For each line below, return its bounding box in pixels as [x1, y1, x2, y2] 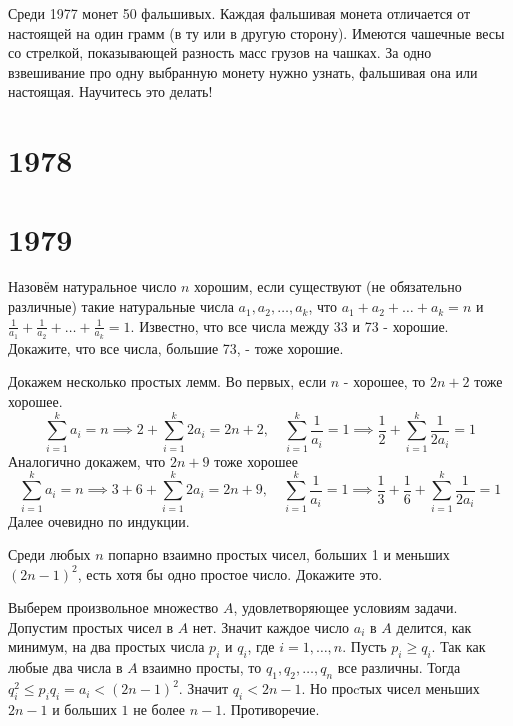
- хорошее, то [343, 371, 426, 392]
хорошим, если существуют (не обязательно [194, 276, 462, 297]
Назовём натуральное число [8, 276, 177, 297]
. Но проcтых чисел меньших [301, 678, 480, 699]
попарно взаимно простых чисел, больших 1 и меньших [108, 544, 450, 565]
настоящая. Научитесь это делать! [8, 81, 213, 102]
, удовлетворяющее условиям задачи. [233, 597, 458, 618]
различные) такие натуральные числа [8, 296, 234, 317]
